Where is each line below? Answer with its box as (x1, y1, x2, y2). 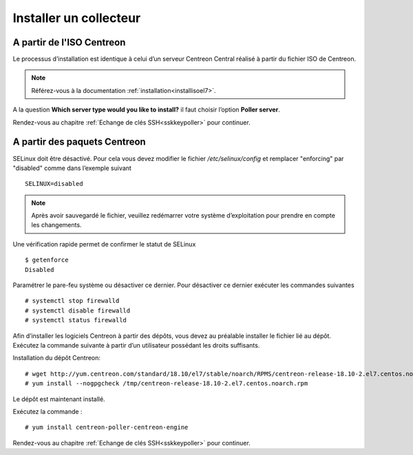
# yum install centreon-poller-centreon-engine (25, 423, 189, 432)
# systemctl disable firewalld (25, 306, 131, 315)
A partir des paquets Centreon (12, 136, 146, 148)
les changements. (31, 221, 82, 229)
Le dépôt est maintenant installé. (12, 394, 106, 403)
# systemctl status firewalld (25, 317, 127, 324)
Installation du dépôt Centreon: (12, 354, 101, 362)
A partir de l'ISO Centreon (12, 36, 126, 48)
